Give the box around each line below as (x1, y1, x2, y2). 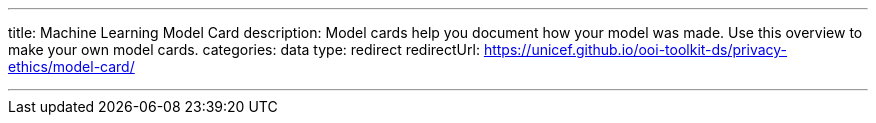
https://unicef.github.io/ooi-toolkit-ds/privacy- (483, 41, 788, 58)
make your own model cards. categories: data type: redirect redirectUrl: (8, 41, 480, 58)
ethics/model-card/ (8, 58, 135, 75)
